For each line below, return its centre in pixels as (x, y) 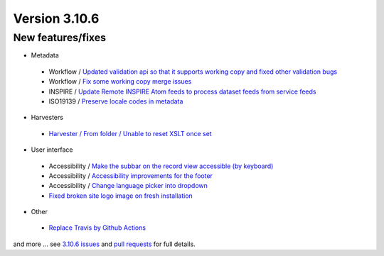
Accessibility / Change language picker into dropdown (128, 186)
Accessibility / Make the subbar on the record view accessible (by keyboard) (161, 166)
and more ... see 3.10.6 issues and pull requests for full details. (104, 244)
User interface (52, 150)
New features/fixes (60, 38)
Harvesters (47, 118)
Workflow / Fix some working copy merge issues (120, 82)
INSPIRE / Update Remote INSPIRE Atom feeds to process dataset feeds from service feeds (182, 91)
